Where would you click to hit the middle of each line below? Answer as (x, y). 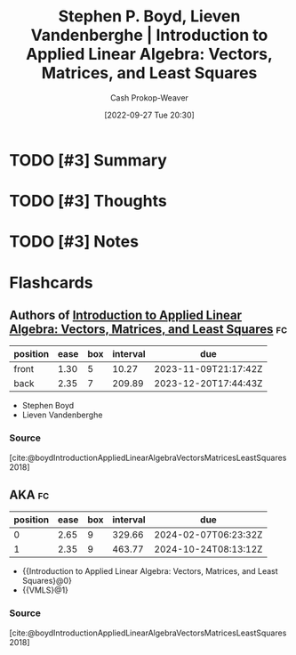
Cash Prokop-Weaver (149, 97)
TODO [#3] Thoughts (88, 201)
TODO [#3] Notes (74, 242)
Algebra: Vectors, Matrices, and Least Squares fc (148, 329)
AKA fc (29, 495)
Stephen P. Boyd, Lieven (149, 16)
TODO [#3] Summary (88, 160)
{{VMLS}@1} (45, 590)
